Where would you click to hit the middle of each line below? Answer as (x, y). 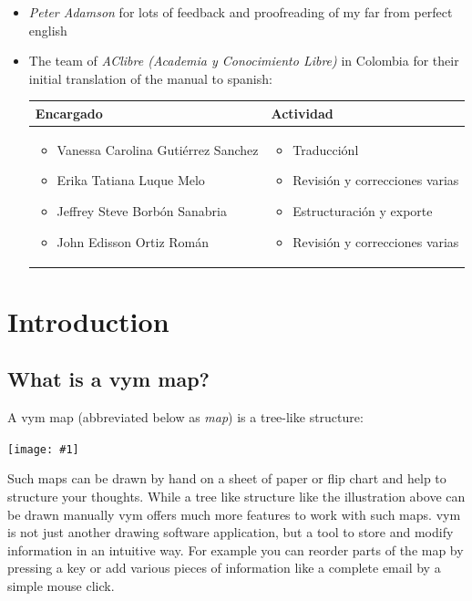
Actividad (302, 113)
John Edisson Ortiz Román (133, 241)
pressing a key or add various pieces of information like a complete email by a (224, 568)
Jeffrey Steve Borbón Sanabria (142, 210)
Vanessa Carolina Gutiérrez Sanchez (158, 149)
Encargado (69, 113)
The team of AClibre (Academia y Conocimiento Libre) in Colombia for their (244, 61)
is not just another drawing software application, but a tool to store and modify (231, 532)
